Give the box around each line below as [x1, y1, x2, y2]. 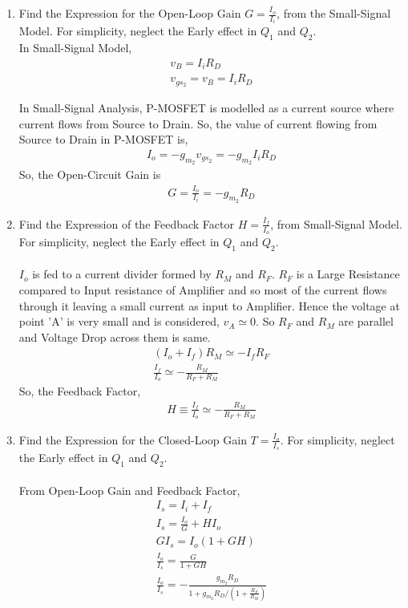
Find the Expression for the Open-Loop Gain [18, 5, 241, 21]
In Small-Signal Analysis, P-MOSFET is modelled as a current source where [18, 99, 394, 116]
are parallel [338, 313, 394, 330]
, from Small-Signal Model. [270, 215, 402, 232]
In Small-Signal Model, [18, 39, 132, 56]
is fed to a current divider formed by [32, 265, 212, 282]
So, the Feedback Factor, [18, 383, 141, 399]
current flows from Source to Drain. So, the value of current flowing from [18, 115, 378, 132]
